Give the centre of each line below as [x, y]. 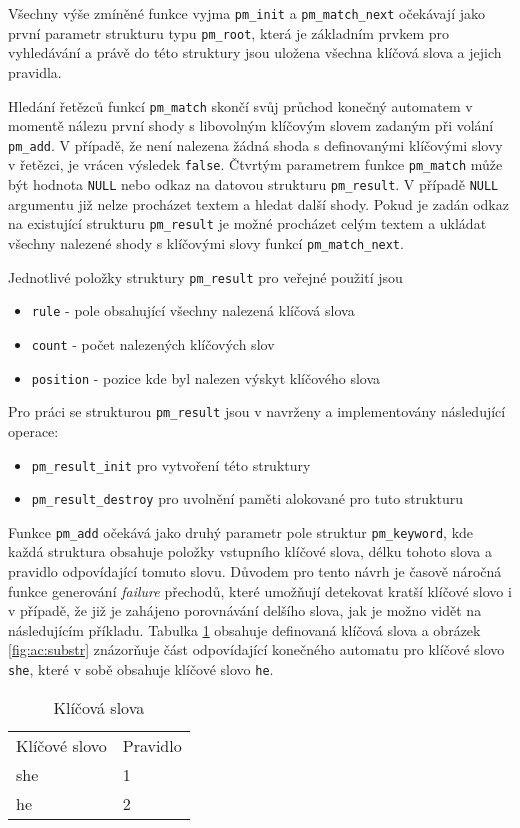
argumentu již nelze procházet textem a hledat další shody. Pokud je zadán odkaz [258, 203]
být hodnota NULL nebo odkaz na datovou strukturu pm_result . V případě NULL [253, 184]
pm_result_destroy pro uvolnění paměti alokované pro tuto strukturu [247, 498]
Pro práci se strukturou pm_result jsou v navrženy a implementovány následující [257, 411]
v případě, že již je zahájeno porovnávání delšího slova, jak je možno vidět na [245, 610]
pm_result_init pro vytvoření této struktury [171, 464]
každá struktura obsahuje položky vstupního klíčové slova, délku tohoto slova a [250, 551]
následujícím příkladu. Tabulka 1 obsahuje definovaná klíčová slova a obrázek [244, 629]
